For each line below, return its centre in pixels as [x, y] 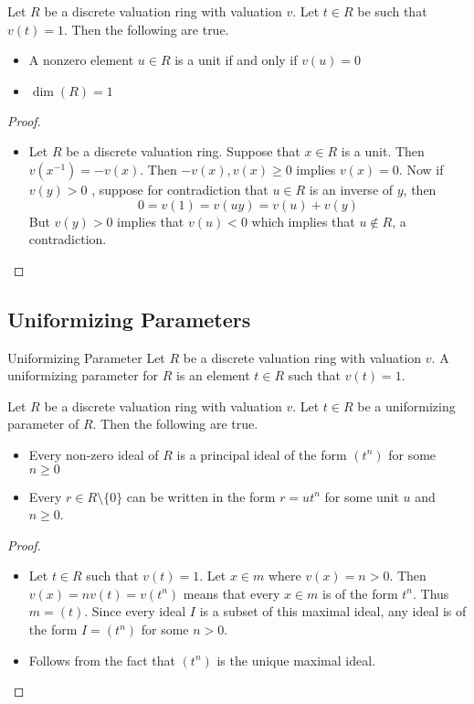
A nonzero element [81, 60]
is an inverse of [351, 189]
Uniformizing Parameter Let [86, 357]
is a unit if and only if [236, 60]
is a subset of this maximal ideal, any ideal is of [333, 611]
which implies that [303, 221]
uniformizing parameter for [83, 375]
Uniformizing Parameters [129, 319]
